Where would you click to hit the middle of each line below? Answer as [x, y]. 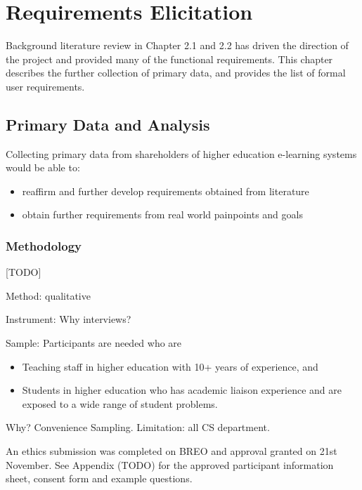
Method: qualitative [48, 295]
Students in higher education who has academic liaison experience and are [182, 390]
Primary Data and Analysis [108, 124]
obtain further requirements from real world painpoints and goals [162, 214]
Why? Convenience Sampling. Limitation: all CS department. [138, 427]
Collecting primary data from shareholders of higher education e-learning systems [181, 153]
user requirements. [45, 86]
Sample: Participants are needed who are [94, 343]
